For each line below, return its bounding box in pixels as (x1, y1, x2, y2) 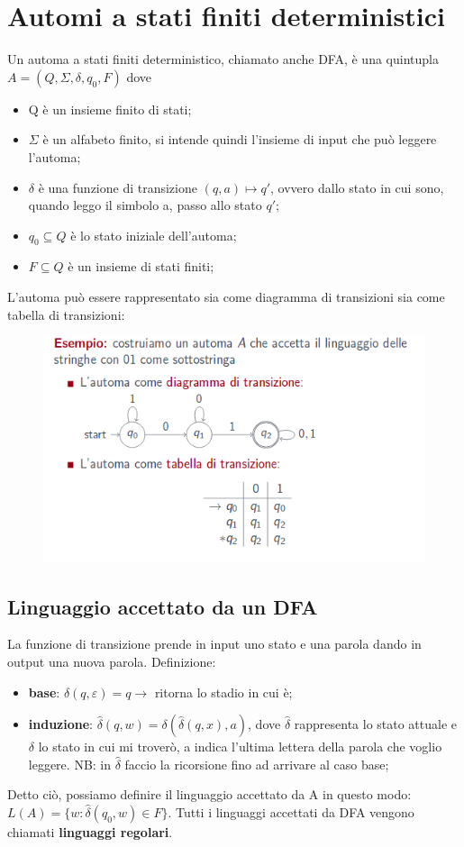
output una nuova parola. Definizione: (7, 651, 216, 670)
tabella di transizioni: (7, 305, 125, 323)
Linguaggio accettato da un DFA (7, 592, 318, 620)
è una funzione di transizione (38, 178, 197, 196)
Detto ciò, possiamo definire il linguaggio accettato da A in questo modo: (7, 785, 412, 804)
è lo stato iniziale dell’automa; (70, 225, 237, 244)
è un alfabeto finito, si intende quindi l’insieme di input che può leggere (42, 130, 437, 149)
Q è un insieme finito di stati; (28, 99, 192, 118)
